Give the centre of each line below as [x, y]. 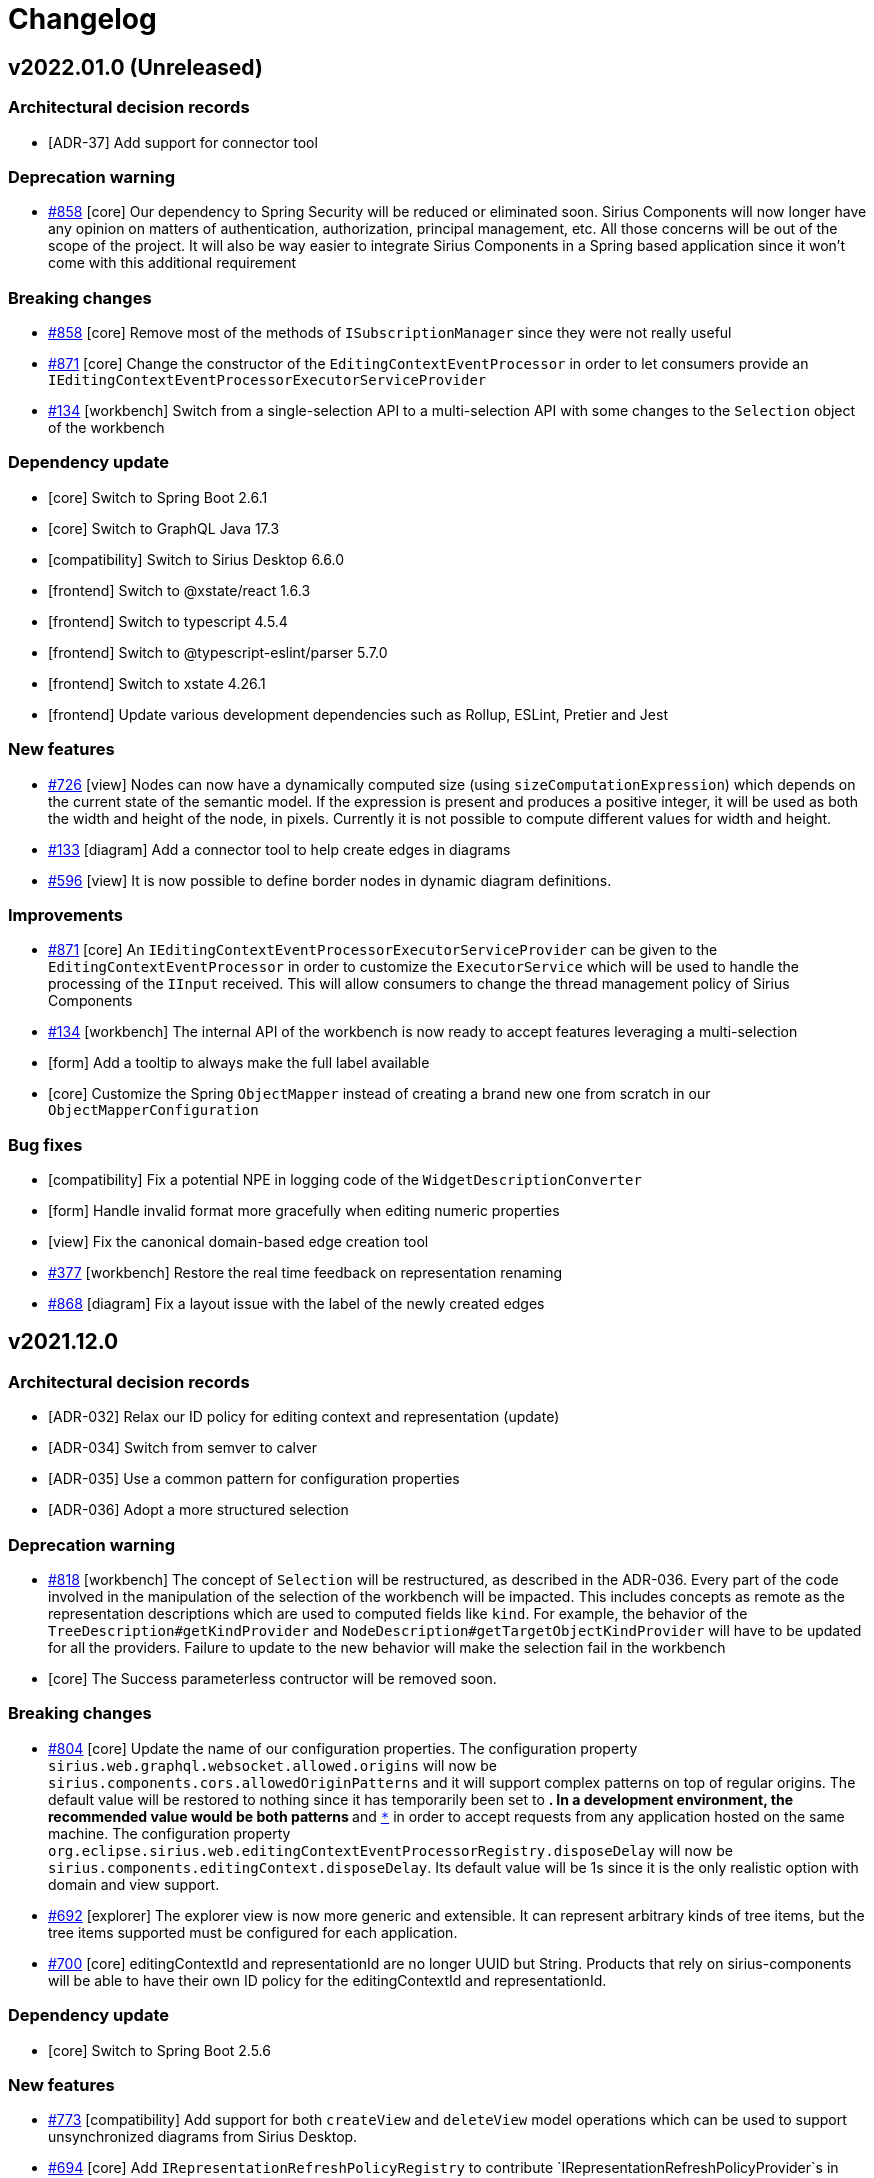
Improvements [65, 914]
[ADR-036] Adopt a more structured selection [198, 1510]
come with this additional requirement [172, 263]
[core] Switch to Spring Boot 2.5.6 [159, 2050]
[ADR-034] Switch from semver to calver [183, 1448]
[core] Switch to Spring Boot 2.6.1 [158, 497]
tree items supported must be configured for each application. [253, 1932]
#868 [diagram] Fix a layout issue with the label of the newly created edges [296, 1304]
